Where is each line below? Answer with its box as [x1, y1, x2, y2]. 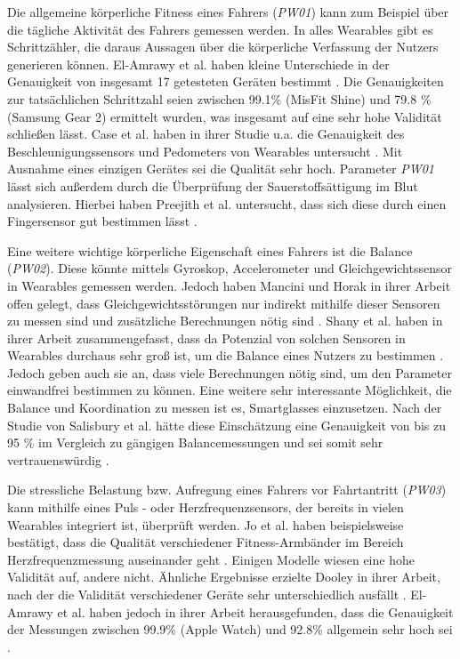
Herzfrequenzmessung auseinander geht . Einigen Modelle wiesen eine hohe [7, 550, 415, 568]
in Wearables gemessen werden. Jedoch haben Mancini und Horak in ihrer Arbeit [7, 276, 451, 294]
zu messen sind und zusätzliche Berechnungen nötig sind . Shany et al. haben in [7, 311, 443, 330]
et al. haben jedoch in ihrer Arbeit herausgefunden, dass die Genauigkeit [57, 602, 454, 621]
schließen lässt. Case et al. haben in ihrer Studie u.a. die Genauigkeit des [7, 125, 405, 143]
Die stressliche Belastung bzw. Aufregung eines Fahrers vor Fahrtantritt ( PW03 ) [7, 480, 447, 499]
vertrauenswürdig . [7, 450, 109, 469]
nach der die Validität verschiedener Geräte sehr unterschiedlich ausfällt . [7, 585, 407, 603]
